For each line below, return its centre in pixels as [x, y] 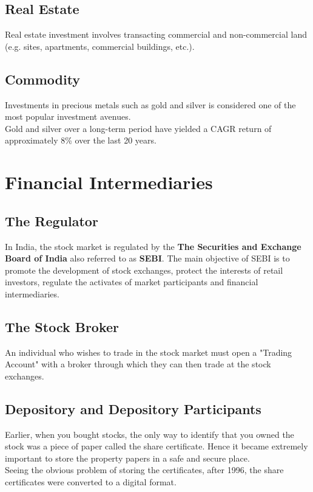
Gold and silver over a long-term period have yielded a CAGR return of [138, 128]
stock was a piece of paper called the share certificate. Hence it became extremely [156, 446]
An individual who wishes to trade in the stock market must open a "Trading [149, 352]
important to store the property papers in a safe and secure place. [127, 458]
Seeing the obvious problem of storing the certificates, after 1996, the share [144, 470]
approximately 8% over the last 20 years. [81, 140]
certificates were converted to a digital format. [91, 482]
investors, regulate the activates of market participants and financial [132, 282]
